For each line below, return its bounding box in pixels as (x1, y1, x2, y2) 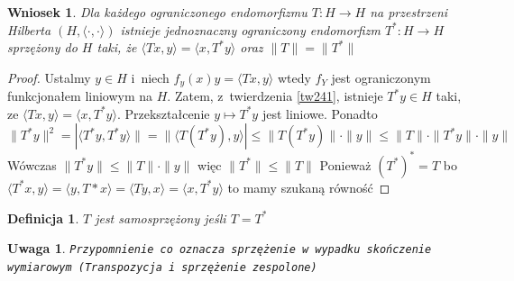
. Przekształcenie (116, 104, 210, 122)
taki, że (96, 38, 137, 57)
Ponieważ (319, 155, 372, 174)
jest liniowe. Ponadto (262, 104, 378, 122)
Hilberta (7, 20, 51, 39)
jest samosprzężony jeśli (95, 208, 226, 227)
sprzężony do (7, 38, 78, 57)
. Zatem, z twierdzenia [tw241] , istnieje (167, 86, 383, 105)
